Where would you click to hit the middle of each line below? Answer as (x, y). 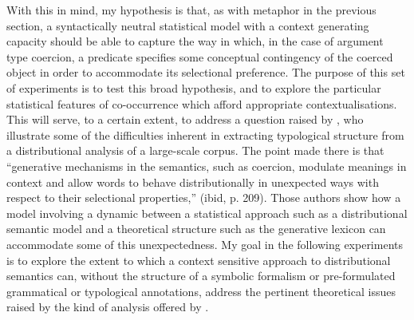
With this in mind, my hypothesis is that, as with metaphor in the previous (191, 10)
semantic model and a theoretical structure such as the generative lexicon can (196, 229)
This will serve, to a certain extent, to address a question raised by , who (185, 119)
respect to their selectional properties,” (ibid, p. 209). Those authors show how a (204, 198)
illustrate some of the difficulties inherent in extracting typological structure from (205, 134)
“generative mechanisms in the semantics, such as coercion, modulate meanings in (207, 166)
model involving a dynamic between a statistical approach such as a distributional (207, 213)
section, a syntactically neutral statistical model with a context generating (188, 25)
